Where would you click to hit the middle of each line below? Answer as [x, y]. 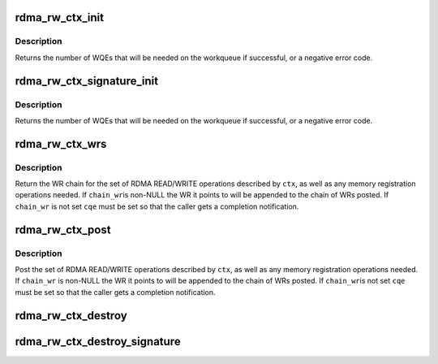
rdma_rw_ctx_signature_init [86, 81]
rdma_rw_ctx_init [60, 17]
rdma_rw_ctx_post [63, 230]
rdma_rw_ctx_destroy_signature [98, 341]
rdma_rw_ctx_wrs [61, 143]
